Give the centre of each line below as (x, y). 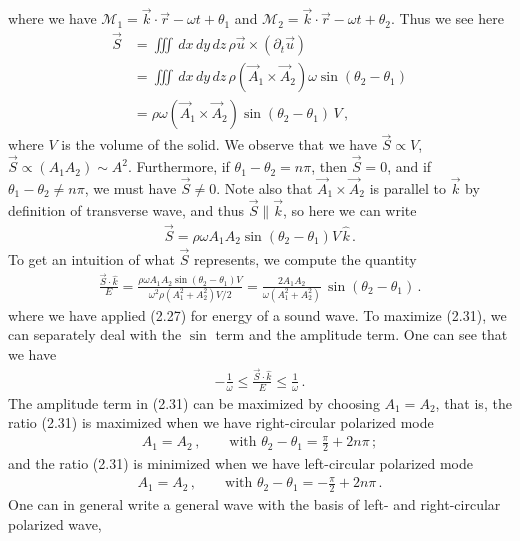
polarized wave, (55, 523)
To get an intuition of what (91, 258)
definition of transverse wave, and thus (126, 209)
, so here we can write (349, 209)
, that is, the (473, 402)
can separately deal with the (95, 334)
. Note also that (264, 187)
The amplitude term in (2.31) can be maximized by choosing (194, 402)
